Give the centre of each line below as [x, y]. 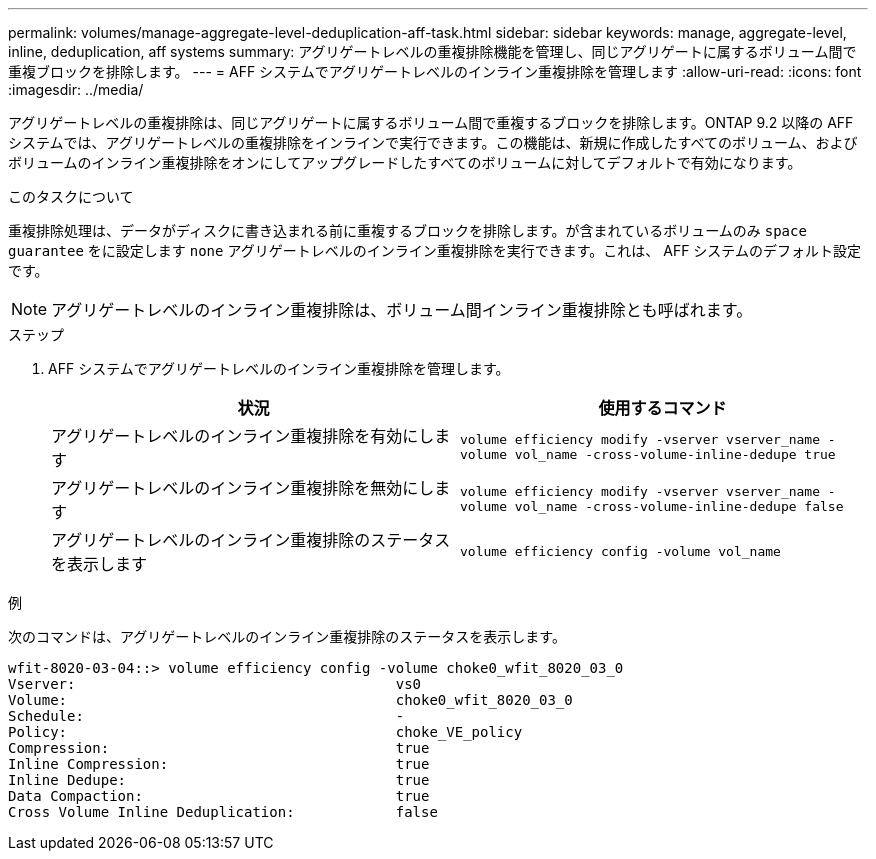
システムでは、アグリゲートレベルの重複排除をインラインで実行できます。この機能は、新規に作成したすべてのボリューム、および [433, 142]
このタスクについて [71, 196]
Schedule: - [206, 716]
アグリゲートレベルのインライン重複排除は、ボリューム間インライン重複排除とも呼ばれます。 [402, 310]
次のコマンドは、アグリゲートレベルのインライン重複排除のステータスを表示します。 [287, 636]
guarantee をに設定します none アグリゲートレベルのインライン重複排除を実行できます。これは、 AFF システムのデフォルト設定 [434, 250]
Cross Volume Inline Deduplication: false [223, 812]
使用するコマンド [662, 408]
